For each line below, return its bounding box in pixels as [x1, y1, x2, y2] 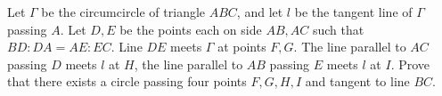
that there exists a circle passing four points [7, 72, 247, 91]
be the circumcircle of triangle [41, 3, 206, 20]
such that [312, 20, 364, 38]
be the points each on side [119, 20, 262, 38]
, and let [236, 3, 283, 20]
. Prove [390, 54, 430, 73]
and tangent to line [305, 72, 410, 91]
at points [217, 37, 266, 56]
